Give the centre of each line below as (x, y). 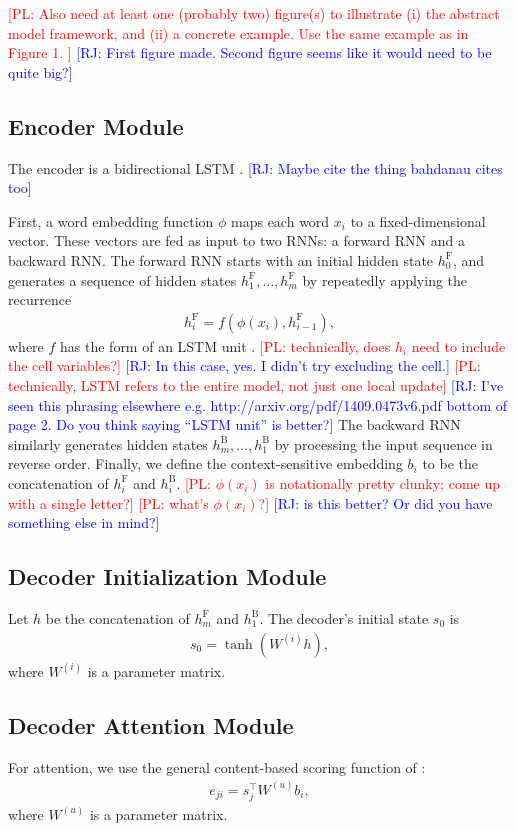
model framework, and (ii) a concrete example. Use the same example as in (238, 32)
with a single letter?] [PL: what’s (108, 502)
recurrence (40, 299)
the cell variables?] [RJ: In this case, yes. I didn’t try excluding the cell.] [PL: (244, 365)
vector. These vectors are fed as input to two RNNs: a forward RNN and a (237, 240)
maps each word (280, 220)
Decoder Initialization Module (167, 576)
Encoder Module (96, 125)
